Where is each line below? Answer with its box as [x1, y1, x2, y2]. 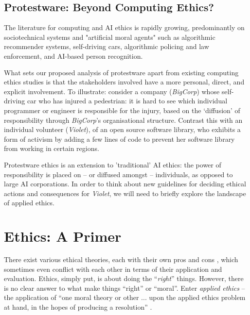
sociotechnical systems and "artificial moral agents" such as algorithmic [4, 32, 215, 42]
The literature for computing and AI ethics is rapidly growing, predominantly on [4, 22, 245, 33]
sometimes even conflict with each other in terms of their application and [4, 264, 222, 274]
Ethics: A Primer [4, 226, 122, 246]
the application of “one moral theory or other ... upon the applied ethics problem [4, 292, 246, 302]
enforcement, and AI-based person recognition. [4, 50, 143, 61]
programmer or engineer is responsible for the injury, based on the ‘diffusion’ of [4, 105, 240, 115]
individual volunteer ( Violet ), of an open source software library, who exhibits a [4, 124, 241, 134]
